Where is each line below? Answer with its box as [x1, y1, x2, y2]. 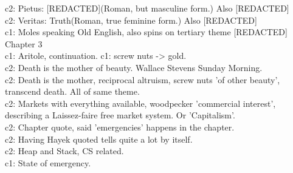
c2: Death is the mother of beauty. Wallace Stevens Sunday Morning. [5, 61, 263, 73]
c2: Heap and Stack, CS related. [5, 144, 124, 157]
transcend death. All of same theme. [5, 85, 140, 98]
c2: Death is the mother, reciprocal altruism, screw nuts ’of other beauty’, [5, 73, 280, 86]
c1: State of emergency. [5, 156, 91, 169]
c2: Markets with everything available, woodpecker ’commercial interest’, [5, 97, 276, 109]
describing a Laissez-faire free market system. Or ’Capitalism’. [5, 109, 235, 121]
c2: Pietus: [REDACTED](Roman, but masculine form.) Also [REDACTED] [5, 2, 289, 14]
